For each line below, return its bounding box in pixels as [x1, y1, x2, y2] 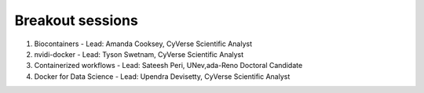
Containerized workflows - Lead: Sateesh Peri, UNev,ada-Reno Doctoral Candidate [34, 61, 303, 70]
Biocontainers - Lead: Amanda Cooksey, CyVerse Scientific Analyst [34, 39, 253, 48]
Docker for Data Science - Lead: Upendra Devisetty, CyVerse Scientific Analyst [34, 71, 291, 81]
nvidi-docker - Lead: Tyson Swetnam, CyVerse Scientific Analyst [34, 49, 244, 59]
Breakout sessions [14, 12, 139, 29]
